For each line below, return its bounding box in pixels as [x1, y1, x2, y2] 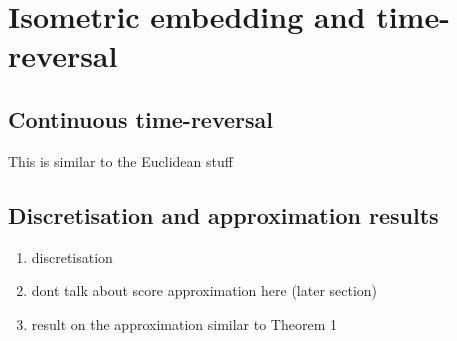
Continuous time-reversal [8, 103, 273, 134]
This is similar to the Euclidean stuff [8, 150, 233, 171]
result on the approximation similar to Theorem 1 [31, 313, 337, 334]
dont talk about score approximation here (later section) [31, 280, 378, 301]
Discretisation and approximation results [8, 199, 439, 230]
